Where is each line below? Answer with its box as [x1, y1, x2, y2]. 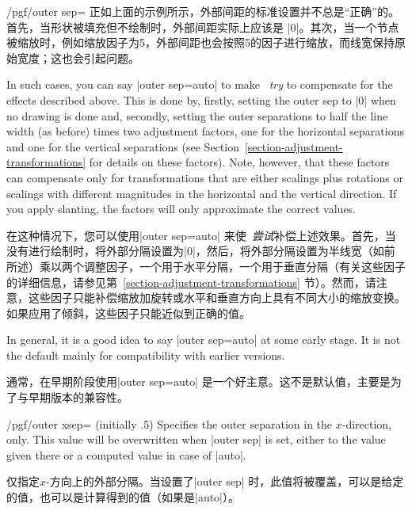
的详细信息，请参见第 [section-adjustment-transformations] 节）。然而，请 [6, 273, 376, 290]
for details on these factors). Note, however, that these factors [89, 154, 390, 170]
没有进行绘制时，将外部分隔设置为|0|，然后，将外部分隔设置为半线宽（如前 [6, 242, 395, 259]
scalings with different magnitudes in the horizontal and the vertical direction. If [6, 185, 397, 201]
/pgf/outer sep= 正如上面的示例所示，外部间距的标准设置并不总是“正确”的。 [6, 3, 399, 19]
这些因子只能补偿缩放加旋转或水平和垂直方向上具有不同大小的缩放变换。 [28, 289, 406, 306]
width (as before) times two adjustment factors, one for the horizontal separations [6, 123, 404, 139]
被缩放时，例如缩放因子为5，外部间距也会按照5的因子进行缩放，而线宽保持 [6, 34, 395, 51]
